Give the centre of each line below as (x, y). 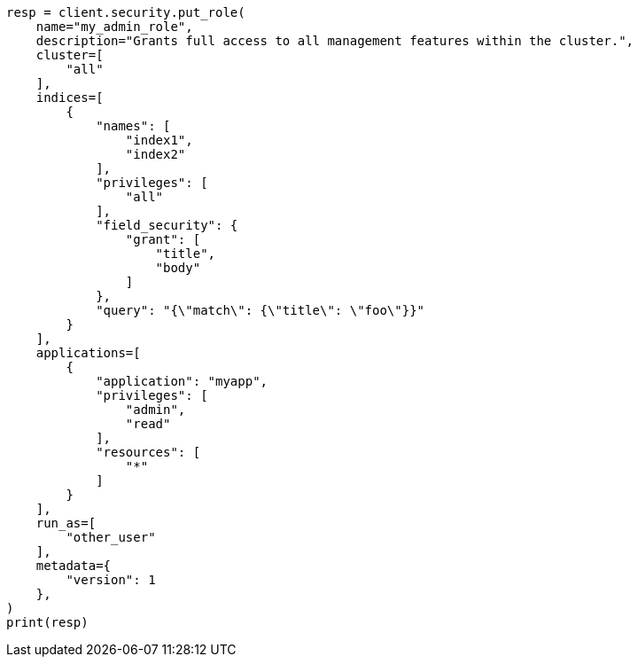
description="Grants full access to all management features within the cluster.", (335, 41)
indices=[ (70, 98)
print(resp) (47, 622)
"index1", (159, 140)
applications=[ (88, 353)
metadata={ (74, 566)
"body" (178, 268)
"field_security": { (167, 225)
